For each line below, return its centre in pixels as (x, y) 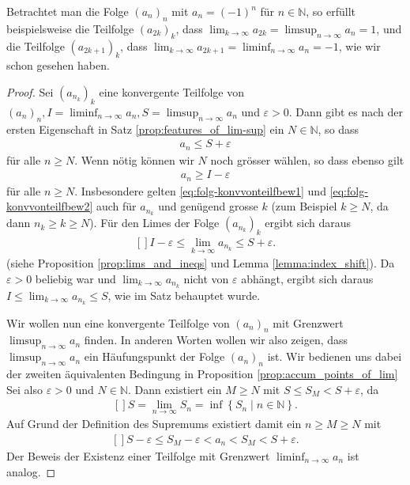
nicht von (206, 278)
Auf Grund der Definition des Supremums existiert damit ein (154, 424)
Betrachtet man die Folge (68, 11)
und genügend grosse (208, 206)
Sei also (24, 389)
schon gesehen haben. (58, 65)
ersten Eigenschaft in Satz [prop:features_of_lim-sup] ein (145, 129)
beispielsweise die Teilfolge (70, 28)
